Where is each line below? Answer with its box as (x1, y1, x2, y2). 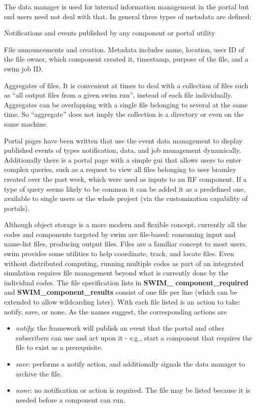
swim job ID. (4, 63, 43, 73)
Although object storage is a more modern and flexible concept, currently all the (4, 219, 247, 230)
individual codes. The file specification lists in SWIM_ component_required (4, 277, 249, 287)
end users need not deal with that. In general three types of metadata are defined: (4, 11, 252, 21)
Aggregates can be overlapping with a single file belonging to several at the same (4, 99, 248, 109)
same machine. (4, 118, 48, 129)
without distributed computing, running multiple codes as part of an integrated (4, 258, 244, 268)
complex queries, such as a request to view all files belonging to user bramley (4, 164, 236, 174)
